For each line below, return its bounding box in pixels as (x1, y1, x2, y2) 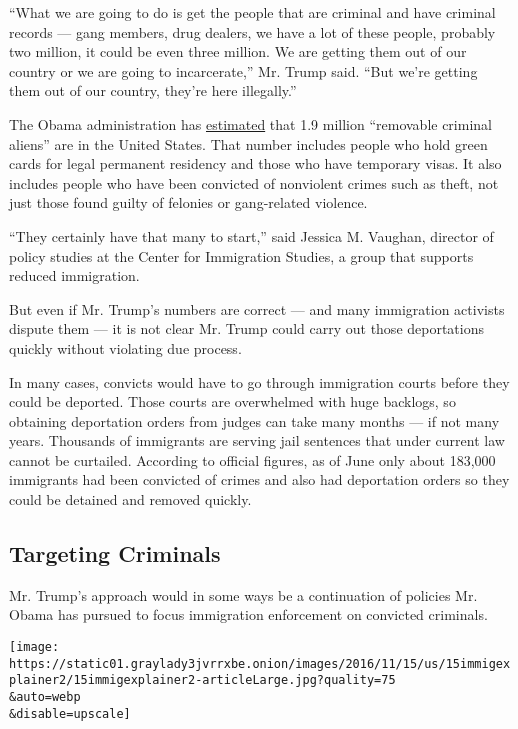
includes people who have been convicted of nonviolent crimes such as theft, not (9, 172, 499, 193)
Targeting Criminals (9, 538, 221, 569)
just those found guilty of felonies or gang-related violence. (9, 192, 368, 213)
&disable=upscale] (9, 706, 131, 721)
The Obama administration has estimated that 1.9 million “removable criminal (9, 113, 492, 134)
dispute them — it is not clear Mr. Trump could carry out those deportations (9, 318, 485, 339)
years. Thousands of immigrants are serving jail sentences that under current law (9, 430, 505, 451)
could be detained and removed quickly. (9, 489, 252, 510)
